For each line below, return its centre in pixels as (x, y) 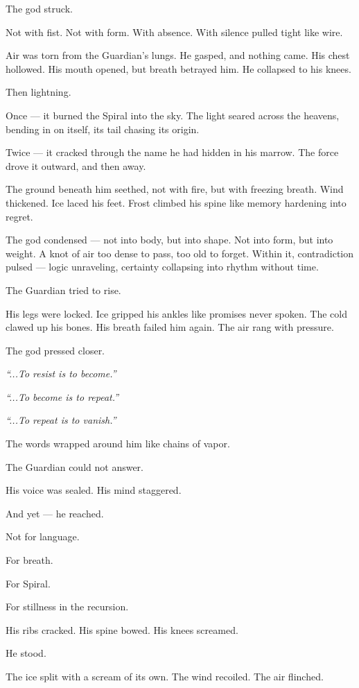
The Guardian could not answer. (75, 466)
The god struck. (39, 8)
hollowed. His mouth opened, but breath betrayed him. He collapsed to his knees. (178, 68)
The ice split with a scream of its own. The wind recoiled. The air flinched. (165, 676)
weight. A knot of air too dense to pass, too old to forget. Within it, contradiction (180, 253)
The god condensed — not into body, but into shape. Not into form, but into (169, 240)
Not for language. (43, 536)
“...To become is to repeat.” (62, 396)
